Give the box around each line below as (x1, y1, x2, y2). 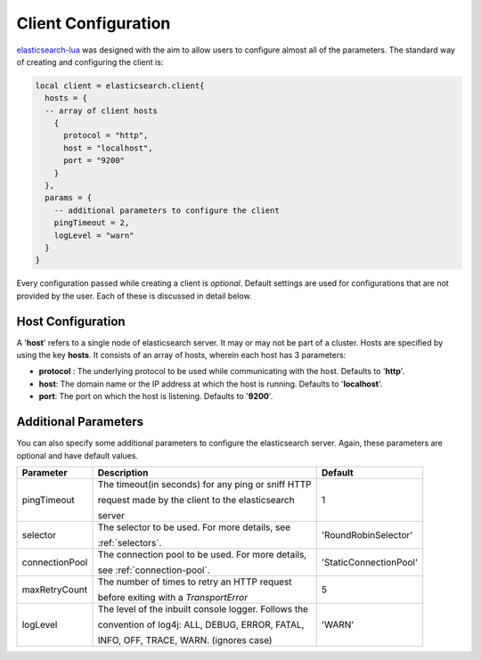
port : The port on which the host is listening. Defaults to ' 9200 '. (38, 391, 273, 402)
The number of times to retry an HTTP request (97, 575, 293, 588)
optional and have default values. (16, 450, 138, 460)
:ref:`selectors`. (97, 536, 162, 549)
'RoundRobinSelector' (321, 528, 413, 541)
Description (97, 466, 149, 478)
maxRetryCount (21, 583, 88, 596)
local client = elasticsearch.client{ (35, 80, 205, 91)
